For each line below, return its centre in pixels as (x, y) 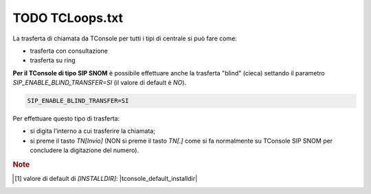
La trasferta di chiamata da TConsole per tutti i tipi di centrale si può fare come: (125, 38)
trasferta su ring (53, 60)
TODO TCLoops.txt (68, 18)
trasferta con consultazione (69, 51)
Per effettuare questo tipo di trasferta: (66, 119)
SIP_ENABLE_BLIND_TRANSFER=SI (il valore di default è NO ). (100, 83)
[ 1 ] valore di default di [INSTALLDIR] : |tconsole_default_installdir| (106, 179)
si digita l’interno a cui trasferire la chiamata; (93, 131)
